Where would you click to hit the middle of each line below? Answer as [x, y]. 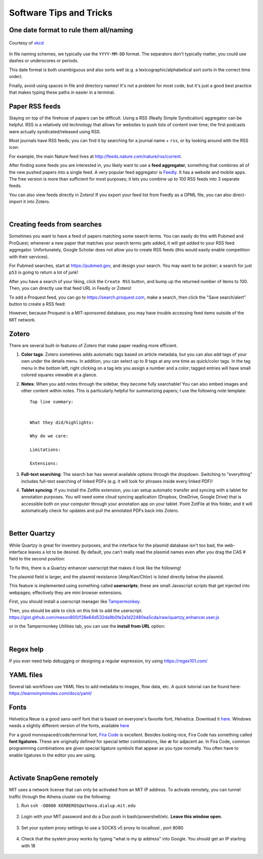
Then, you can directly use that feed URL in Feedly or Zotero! [70, 288]
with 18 [28, 846]
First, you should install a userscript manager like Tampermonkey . [75, 602]
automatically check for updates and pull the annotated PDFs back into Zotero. [100, 511]
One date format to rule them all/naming [71, 30]
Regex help [26, 649]
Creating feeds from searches [55, 225]
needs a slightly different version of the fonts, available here [69, 726]
